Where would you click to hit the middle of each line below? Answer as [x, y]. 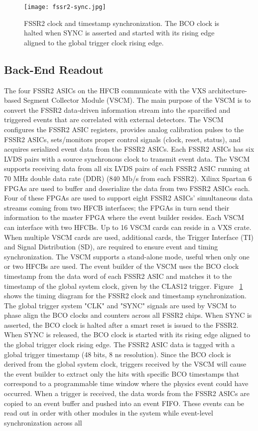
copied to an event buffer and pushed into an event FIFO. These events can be [124, 403]
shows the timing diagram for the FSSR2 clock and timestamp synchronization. [125, 296]
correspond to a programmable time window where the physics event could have [126, 383]
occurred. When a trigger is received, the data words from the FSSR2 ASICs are [127, 393]
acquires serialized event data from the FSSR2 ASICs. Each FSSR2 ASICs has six [129, 149]
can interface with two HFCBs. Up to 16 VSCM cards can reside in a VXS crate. [128, 227]
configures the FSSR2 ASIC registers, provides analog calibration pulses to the [124, 129]
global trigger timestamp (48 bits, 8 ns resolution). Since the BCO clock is [118, 354]
